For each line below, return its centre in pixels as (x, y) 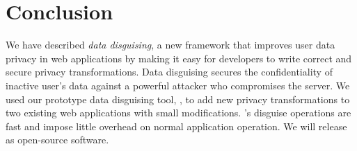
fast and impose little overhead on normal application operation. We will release (176, 126)
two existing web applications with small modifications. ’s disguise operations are (178, 113)
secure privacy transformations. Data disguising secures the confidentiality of (169, 72)
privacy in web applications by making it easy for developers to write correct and (179, 58)
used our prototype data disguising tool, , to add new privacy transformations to (178, 99)
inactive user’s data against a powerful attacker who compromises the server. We (178, 85)
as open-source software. (57, 140)
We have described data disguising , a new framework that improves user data (170, 45)
